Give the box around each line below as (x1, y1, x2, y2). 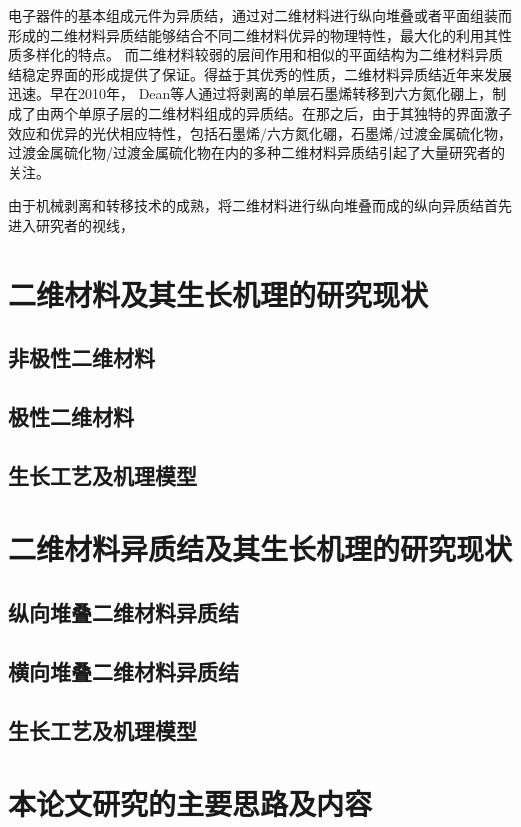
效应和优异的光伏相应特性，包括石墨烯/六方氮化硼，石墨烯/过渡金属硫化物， (8, 122, 512, 143)
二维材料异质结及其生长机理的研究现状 (8, 528, 513, 569)
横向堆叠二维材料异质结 (8, 655, 239, 686)
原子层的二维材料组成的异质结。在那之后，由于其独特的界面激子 (91, 102, 512, 123)
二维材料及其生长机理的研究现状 (8, 273, 429, 314)
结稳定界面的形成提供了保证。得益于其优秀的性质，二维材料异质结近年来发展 (8, 63, 512, 84)
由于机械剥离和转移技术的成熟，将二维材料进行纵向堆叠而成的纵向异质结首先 (8, 195, 512, 216)
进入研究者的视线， (8, 214, 134, 235)
